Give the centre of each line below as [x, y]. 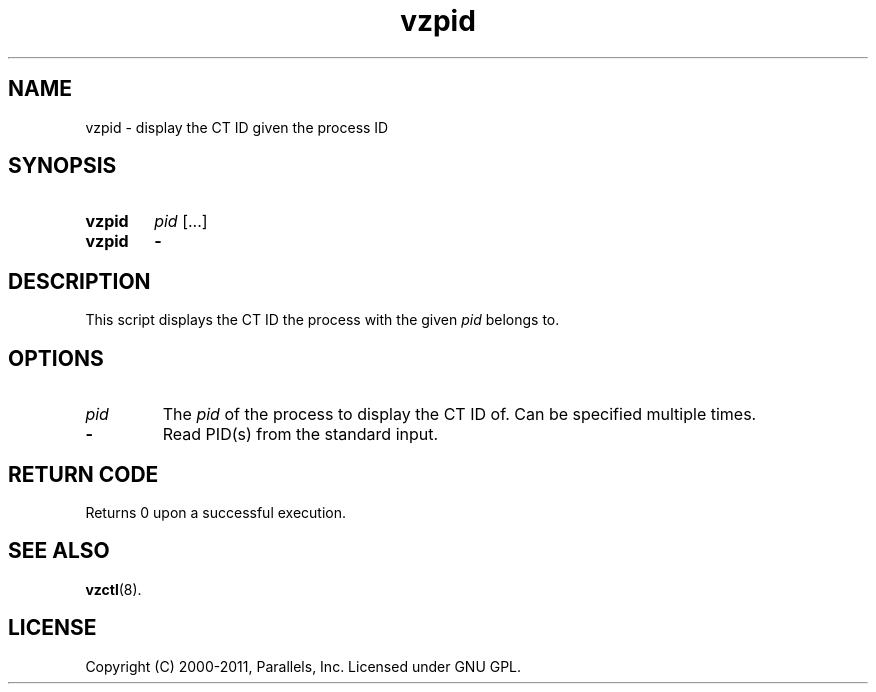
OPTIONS [56, 358]
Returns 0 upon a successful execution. [216, 512]
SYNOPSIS [62, 166]
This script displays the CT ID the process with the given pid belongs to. [322, 320]
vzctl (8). [113, 589]
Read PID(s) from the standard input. [300, 434]
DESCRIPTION [79, 281]
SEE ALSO [59, 551]
